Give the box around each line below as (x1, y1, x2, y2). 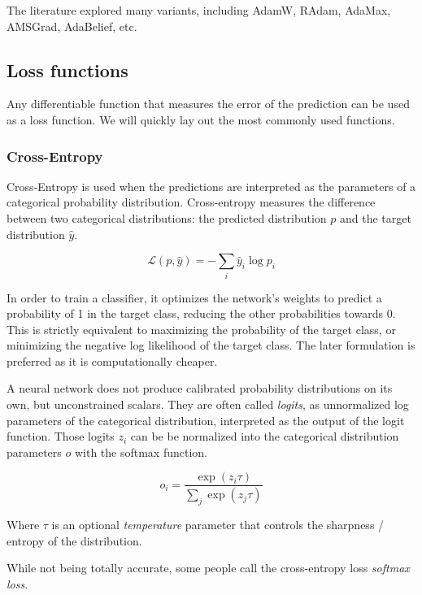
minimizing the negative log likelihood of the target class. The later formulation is (7, 337, 415, 354)
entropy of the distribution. (7, 532, 142, 549)
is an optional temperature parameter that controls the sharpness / (51, 516, 385, 533)
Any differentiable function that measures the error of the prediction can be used (7, 95, 410, 112)
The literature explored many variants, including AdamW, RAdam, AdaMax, (7, 2, 391, 18)
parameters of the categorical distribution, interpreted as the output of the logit (7, 411, 405, 428)
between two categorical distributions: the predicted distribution (7, 209, 327, 226)
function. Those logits (7, 428, 115, 445)
